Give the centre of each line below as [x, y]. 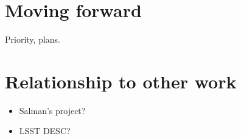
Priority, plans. [33, 39]
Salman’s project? [52, 110]
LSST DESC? [45, 131]
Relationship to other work [121, 81]
